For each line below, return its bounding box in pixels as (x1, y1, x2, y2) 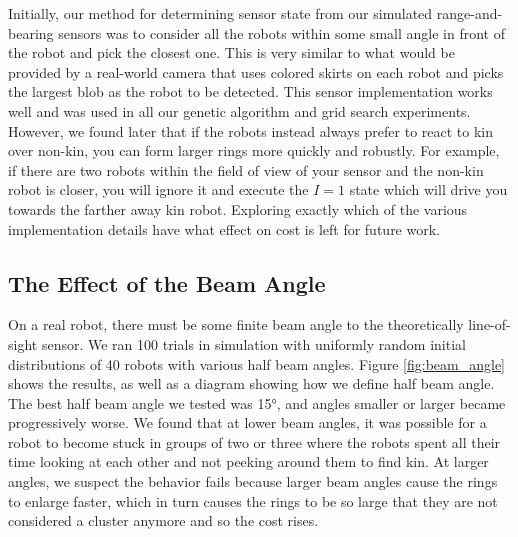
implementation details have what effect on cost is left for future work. (8, 218, 440, 239)
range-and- (436, 3, 503, 23)
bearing (8, 22, 54, 43)
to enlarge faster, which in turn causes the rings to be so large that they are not (8, 490, 498, 511)
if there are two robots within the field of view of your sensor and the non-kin (8, 159, 484, 180)
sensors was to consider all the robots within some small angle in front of (58, 22, 506, 43)
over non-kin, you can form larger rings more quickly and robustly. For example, (8, 140, 500, 161)
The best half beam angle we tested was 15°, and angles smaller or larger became (8, 392, 506, 413)
